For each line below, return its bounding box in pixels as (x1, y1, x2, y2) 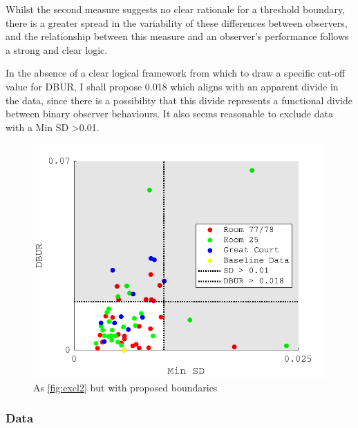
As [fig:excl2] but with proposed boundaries (33, 380, 218, 394)
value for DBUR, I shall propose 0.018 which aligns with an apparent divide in (6, 79, 339, 93)
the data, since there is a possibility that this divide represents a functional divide (6, 93, 352, 107)
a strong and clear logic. (6, 42, 108, 57)
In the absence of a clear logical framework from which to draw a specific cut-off (6, 66, 346, 80)
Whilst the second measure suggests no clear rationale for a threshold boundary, (6, 2, 346, 16)
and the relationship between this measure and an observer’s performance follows (6, 29, 349, 43)
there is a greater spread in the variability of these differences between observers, (6, 15, 348, 30)
